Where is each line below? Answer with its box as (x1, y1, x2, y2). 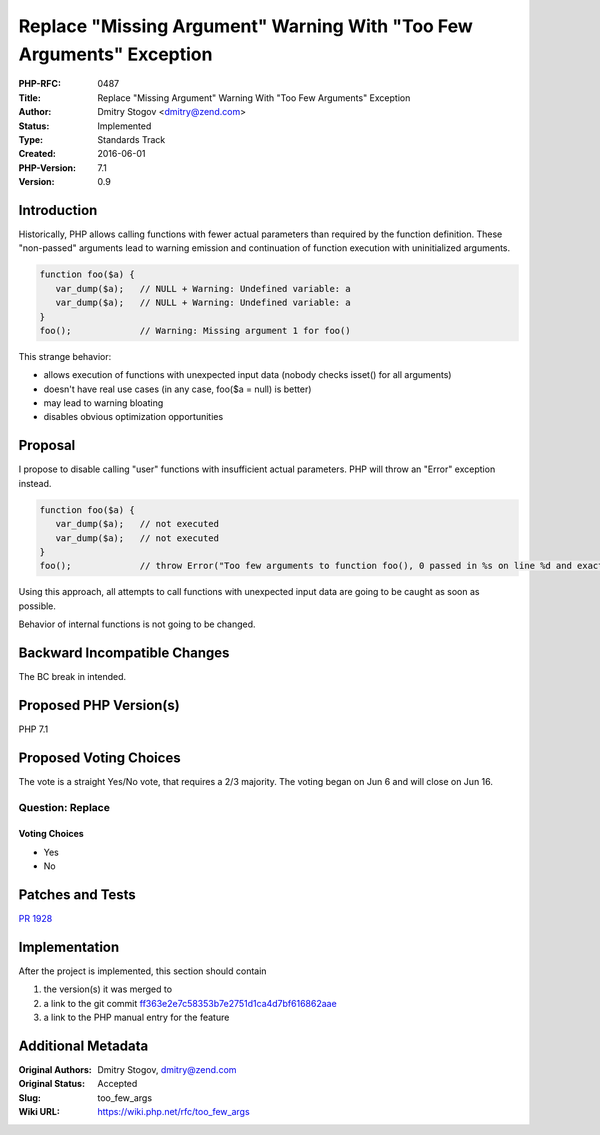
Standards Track (97, 133, 166, 145)
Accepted (97, 1078, 138, 1090)
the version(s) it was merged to (43, 983, 173, 995)
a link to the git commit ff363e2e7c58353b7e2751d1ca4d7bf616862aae (43, 997, 337, 1009)
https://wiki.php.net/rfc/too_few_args (97, 1106, 250, 1118)
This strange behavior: (18, 350, 112, 362)
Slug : (18, 1091, 42, 1104)
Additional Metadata (18, 1037, 149, 1054)
